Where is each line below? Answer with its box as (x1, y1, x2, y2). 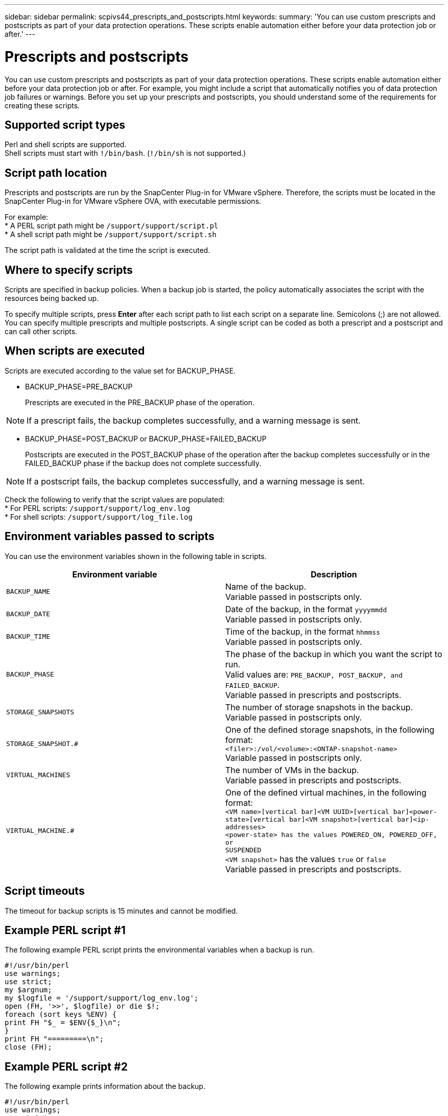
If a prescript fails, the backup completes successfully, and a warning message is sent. (27, 415, 361, 426)
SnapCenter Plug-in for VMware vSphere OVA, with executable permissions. (5, 197, 262, 206)
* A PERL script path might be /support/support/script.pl (5, 221, 219, 230)
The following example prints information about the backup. (5, 1082, 205, 1091)
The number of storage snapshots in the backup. (225, 702, 413, 712)
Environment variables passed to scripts (5, 530, 215, 543)
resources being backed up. (5, 294, 99, 303)
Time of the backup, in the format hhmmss (225, 626, 381, 637)
